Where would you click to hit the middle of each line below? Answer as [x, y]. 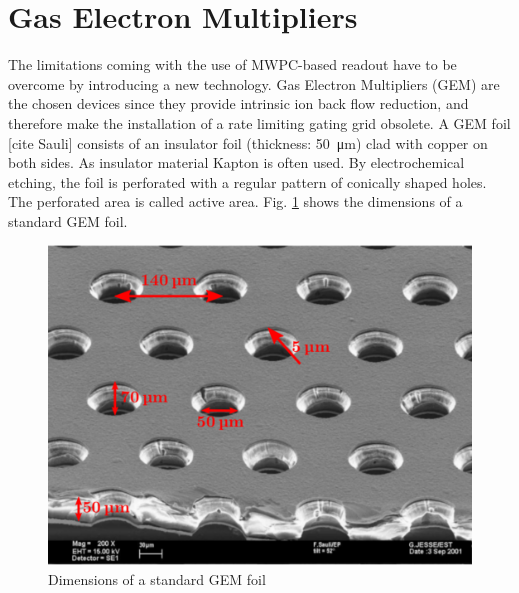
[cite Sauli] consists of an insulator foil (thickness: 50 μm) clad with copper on [248, 142]
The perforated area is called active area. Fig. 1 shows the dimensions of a [235, 201]
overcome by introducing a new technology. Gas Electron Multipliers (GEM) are [254, 83]
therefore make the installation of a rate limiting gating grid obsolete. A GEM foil [259, 122]
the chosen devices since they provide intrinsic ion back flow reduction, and [238, 103]
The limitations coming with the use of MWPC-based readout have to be [232, 64]
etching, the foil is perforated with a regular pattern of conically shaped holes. [247, 181]
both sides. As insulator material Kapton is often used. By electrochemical [236, 162]
